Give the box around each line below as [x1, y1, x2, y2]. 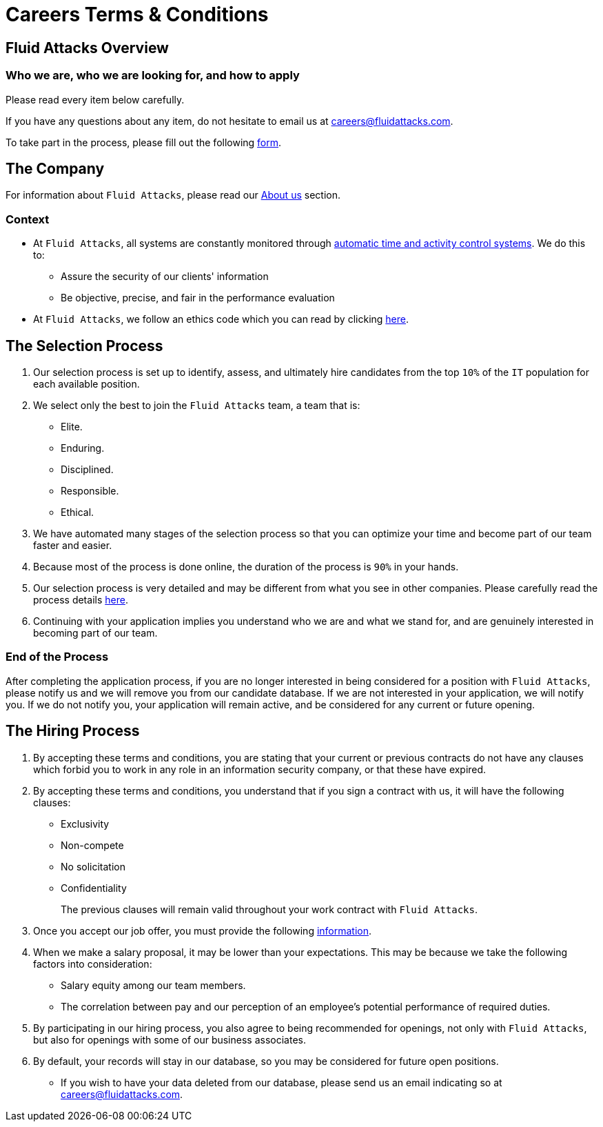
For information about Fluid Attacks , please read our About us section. [6, 189, 340, 201]
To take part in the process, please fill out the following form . [6, 136, 282, 148]
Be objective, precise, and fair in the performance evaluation [61, 292, 335, 304]
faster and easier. [33, 539, 112, 551]
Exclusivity [61, 817, 110, 830]
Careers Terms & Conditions [6, 3, 269, 26]
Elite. [61, 420, 83, 432]
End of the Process [6, 650, 109, 664]
